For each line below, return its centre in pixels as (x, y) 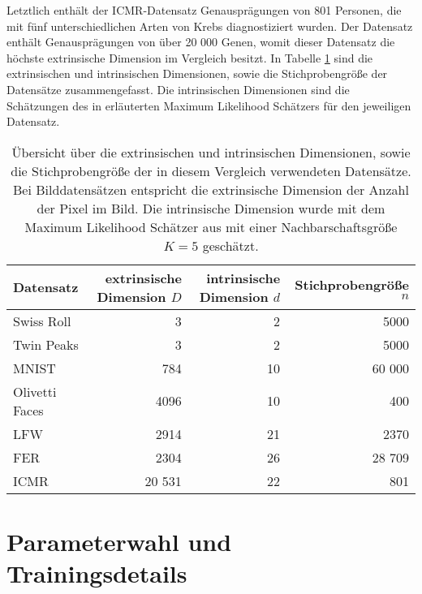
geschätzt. (230, 245)
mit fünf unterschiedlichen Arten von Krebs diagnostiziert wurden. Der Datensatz (210, 26)
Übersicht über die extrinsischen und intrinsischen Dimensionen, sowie (211, 152)
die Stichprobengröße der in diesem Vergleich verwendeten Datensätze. (211, 170)
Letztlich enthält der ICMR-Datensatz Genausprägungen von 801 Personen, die (204, 10)
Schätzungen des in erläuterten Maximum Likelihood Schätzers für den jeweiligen (209, 105)
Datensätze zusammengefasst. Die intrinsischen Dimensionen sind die (178, 89)
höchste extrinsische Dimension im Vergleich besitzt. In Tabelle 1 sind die (190, 57)
